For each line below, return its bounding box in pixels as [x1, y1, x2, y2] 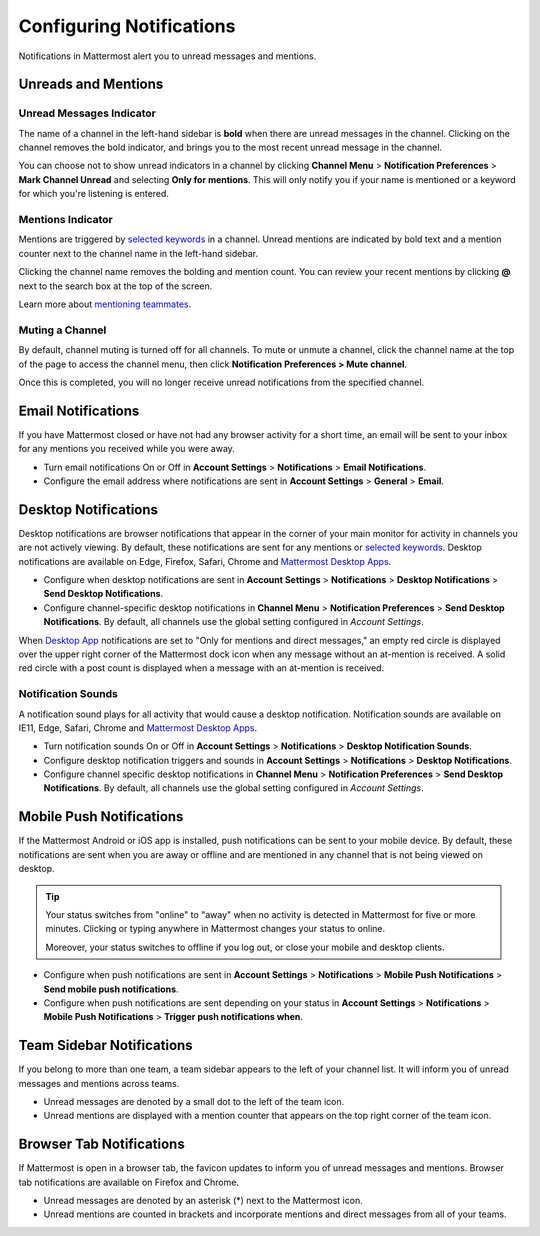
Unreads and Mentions [18, 76, 164, 93]
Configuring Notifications [18, 15, 236, 37]
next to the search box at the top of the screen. [18, 280, 213, 292]
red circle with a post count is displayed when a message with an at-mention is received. [18, 662, 385, 674]
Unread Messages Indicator [18, 106, 157, 120]
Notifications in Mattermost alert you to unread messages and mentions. [18, 50, 317, 62]
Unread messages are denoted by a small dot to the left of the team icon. [43, 1095, 345, 1107]
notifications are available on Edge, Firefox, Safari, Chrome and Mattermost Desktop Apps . [18, 555, 392, 567]
